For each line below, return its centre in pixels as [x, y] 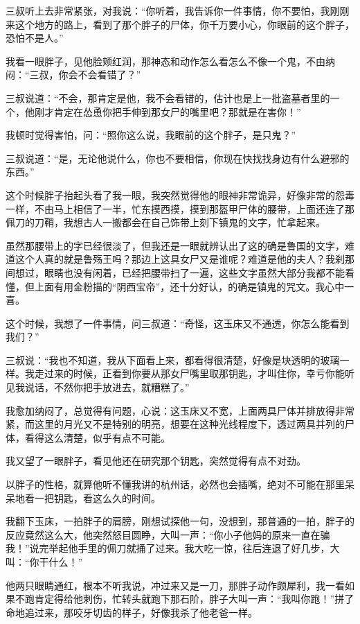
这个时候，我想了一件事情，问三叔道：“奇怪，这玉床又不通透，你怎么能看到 [178, 323]
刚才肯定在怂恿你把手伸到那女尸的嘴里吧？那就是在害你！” [168, 111]
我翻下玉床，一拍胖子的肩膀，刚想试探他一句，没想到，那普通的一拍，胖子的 [180, 521]
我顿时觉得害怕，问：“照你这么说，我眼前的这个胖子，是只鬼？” [151, 135]
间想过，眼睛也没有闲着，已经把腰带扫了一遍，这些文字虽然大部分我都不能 [175, 272]
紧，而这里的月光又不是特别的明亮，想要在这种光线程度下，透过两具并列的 [175, 424]
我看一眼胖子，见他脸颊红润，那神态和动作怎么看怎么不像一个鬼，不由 [165, 61]
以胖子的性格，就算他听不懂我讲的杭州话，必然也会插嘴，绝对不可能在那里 [175, 484]
